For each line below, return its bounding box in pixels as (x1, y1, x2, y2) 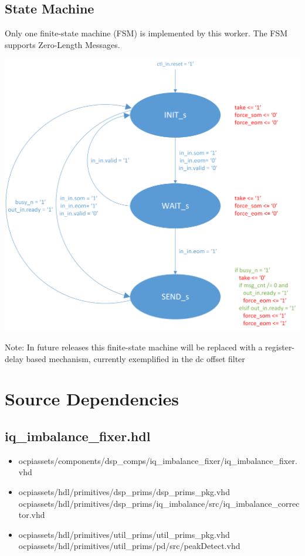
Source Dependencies (5, 387, 179, 411)
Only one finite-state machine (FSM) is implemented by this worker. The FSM (5, 27, 288, 39)
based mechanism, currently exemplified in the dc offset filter (26, 352, 245, 364)
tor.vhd (18, 509, 45, 521)
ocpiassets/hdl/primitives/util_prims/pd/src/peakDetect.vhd (18, 540, 240, 552)
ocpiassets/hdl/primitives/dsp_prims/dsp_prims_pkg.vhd (18, 486, 230, 498)
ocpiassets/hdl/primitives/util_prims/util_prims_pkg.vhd (18, 528, 230, 540)
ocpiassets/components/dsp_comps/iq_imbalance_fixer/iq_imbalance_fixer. (18, 454, 297, 466)
